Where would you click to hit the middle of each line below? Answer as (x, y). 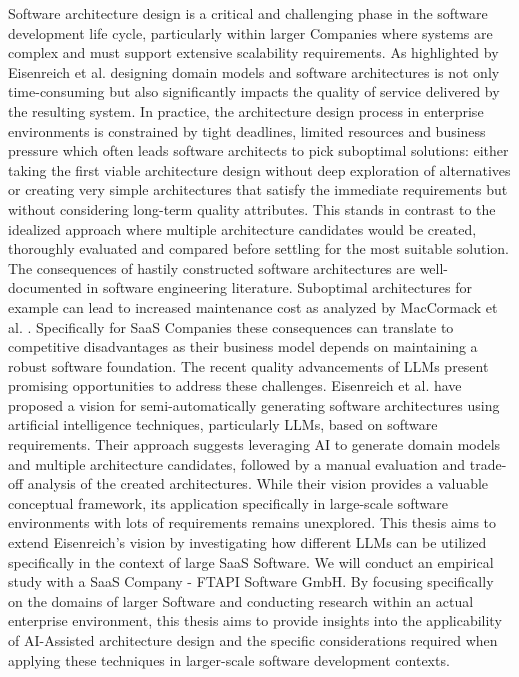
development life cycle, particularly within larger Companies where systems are (250, 32)
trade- (488, 463)
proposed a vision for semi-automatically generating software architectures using (254, 404)
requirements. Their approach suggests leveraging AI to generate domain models (254, 444)
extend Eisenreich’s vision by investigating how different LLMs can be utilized (247, 542)
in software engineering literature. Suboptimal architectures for (279, 287)
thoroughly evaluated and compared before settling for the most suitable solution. (259, 248)
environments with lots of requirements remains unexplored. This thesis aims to (252, 522)
